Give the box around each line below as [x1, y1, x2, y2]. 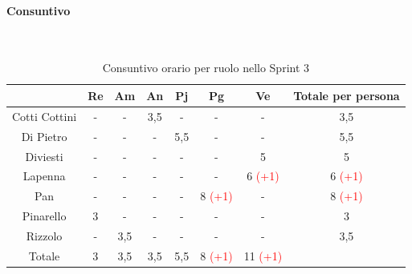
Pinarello [22, 208, 67, 224]
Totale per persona [293, 87, 400, 103]
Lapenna [22, 167, 66, 184]
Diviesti [25, 147, 63, 164]
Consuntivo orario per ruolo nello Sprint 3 [102, 59, 310, 76]
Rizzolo [26, 227, 63, 244]
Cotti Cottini [12, 107, 77, 124]
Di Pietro [21, 127, 67, 144]
